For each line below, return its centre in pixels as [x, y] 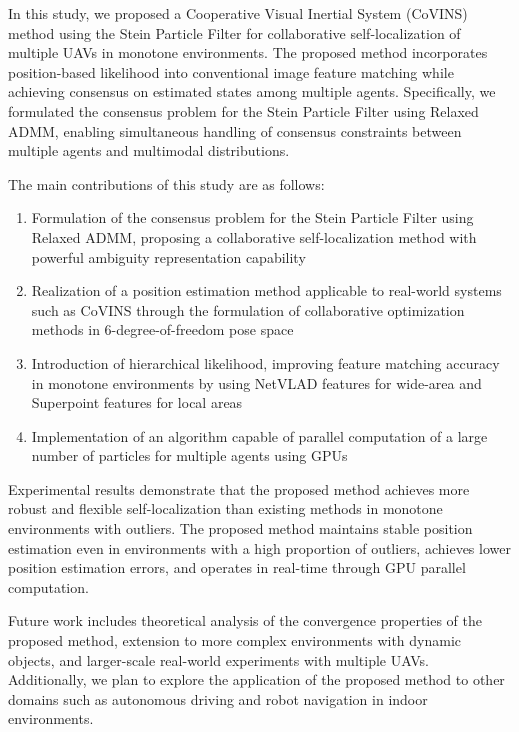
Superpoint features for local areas [137, 402]
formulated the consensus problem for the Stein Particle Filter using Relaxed [243, 110]
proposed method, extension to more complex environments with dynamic [235, 640]
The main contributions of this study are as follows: [166, 183]
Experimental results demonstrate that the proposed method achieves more [239, 488]
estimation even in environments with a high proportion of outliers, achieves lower [259, 547]
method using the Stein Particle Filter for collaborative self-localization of [234, 32]
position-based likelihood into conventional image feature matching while [231, 71]
